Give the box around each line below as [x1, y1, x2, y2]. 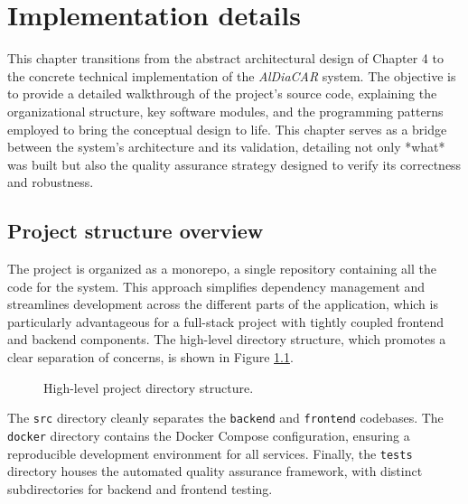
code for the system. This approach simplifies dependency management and [7, 276, 426, 295]
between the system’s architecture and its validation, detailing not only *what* [7, 137, 445, 156]
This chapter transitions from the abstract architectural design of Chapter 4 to [7, 49, 444, 68]
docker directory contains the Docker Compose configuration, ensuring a [7, 425, 410, 444]
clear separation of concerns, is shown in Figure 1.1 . [7, 348, 294, 367]
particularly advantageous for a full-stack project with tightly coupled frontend [7, 312, 445, 331]
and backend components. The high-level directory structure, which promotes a [7, 330, 446, 349]
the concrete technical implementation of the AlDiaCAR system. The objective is [7, 66, 456, 85]
